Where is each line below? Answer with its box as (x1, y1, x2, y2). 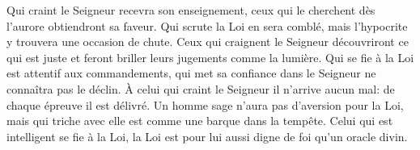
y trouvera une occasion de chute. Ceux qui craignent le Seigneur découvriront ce (6, 33, 409, 50)
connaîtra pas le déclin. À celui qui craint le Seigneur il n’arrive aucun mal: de (6, 80, 395, 97)
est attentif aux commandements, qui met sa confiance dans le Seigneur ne (6, 65, 376, 81)
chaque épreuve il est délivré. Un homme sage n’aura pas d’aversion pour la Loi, (6, 96, 404, 113)
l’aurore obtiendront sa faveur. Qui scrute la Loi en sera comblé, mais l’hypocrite (6, 17, 408, 34)
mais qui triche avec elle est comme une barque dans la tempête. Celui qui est (6, 112, 393, 129)
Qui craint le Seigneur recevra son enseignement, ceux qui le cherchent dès (6, 2, 375, 18)
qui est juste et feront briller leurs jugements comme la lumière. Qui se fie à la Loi (6, 48, 414, 65)
